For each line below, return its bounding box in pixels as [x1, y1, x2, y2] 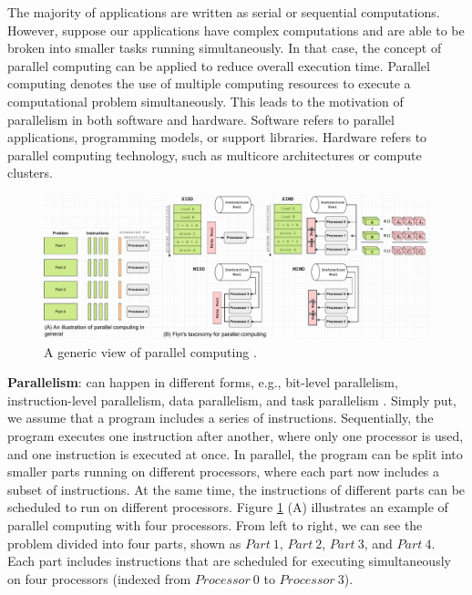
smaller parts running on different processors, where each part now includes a [7, 462, 440, 481]
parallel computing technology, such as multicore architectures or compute [7, 145, 422, 164]
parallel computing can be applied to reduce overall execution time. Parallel [7, 56, 430, 75]
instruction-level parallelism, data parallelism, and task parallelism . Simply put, [7, 390, 457, 409]
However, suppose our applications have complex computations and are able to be [7, 20, 465, 39]
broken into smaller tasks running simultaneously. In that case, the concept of [7, 38, 442, 57]
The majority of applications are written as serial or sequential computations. [7, 3, 440, 21]
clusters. [7, 163, 53, 182]
